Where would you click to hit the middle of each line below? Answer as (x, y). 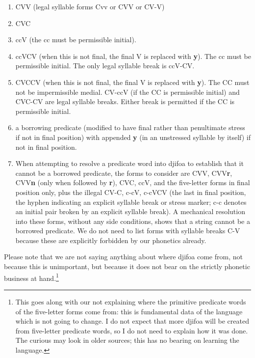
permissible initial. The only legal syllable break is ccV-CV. (105, 66)
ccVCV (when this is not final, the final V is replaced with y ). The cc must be (133, 56)
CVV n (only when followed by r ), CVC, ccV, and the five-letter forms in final (133, 182)
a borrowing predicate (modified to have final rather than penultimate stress (130, 127)
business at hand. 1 (31, 277)
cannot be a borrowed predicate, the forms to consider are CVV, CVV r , (124, 173)
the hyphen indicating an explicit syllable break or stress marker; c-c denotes (131, 202)
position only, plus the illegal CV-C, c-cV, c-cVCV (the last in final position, (131, 192)
